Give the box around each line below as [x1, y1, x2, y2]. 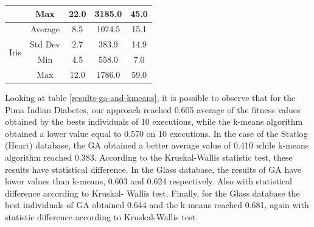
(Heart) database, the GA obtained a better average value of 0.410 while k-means [5, 139, 309, 152]
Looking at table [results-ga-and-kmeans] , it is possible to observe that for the [5, 91, 296, 103]
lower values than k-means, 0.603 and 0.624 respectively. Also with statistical [5, 175, 292, 187]
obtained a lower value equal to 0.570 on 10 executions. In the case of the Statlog [5, 127, 308, 139]
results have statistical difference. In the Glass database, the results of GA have [5, 162, 302, 175]
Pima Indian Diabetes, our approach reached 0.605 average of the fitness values [5, 103, 301, 116]
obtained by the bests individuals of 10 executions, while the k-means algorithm [5, 115, 303, 128]
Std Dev [29, 38, 60, 51]
